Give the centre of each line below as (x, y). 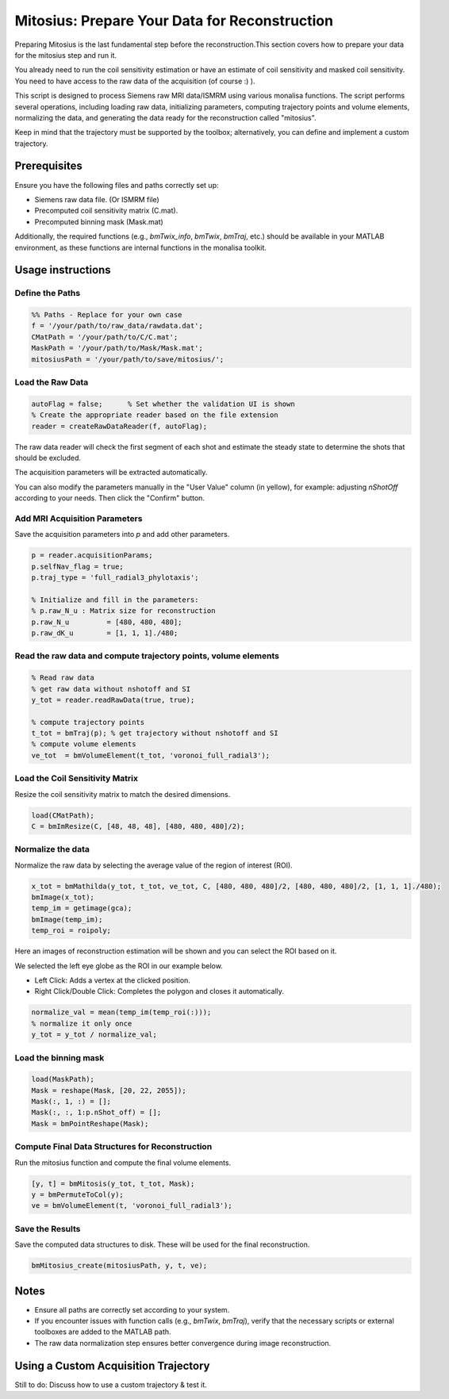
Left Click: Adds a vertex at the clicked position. (112, 980)
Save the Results (48, 1228)
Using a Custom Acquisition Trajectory (112, 1365)
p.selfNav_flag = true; (78, 566)
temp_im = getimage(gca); (82, 908)
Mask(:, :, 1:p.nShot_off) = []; (96, 1113)
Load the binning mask (59, 1057)
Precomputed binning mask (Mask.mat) (99, 221)
